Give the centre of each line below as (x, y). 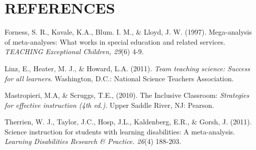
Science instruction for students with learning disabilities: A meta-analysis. (120, 131)
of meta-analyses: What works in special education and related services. (115, 41)
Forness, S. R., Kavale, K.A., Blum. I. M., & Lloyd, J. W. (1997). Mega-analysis (128, 32)
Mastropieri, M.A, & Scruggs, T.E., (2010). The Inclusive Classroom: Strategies (127, 95)
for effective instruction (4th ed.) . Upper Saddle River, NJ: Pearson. (109, 105)
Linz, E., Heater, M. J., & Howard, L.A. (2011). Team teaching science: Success (127, 68)
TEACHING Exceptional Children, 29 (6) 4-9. (74, 51)
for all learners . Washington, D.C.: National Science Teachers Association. (119, 78)
